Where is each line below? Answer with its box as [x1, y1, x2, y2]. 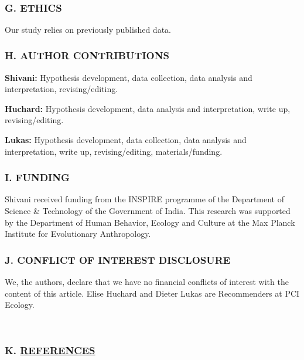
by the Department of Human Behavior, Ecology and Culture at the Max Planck [5, 216, 295, 228]
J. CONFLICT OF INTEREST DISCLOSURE [5, 252, 231, 267]
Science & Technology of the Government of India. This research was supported [5, 205, 291, 216]
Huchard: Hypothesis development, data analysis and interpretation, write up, [5, 102, 291, 114]
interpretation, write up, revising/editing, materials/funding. [5, 145, 223, 157]
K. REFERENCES [5, 343, 95, 358]
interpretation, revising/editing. [5, 83, 118, 95]
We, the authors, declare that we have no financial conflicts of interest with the [5, 276, 289, 287]
